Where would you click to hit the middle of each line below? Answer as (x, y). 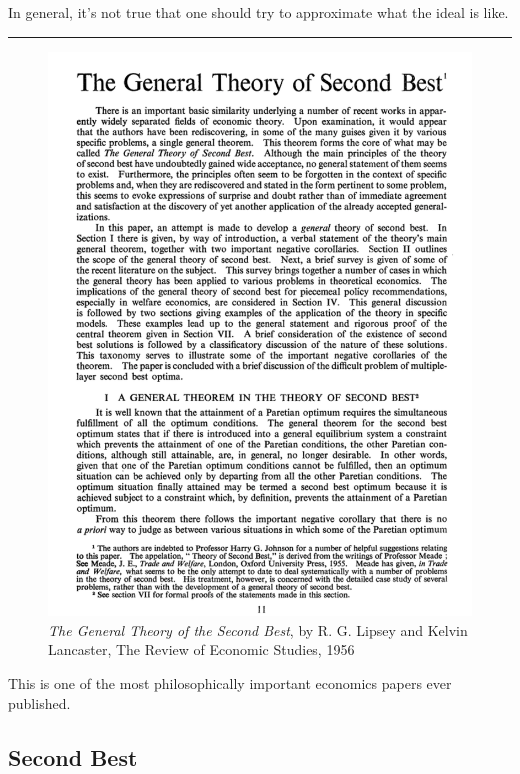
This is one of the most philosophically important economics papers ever (230, 682)
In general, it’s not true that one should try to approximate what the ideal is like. (258, 12)
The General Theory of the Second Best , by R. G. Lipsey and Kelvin (258, 629)
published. (39, 702)
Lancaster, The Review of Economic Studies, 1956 (201, 649)
